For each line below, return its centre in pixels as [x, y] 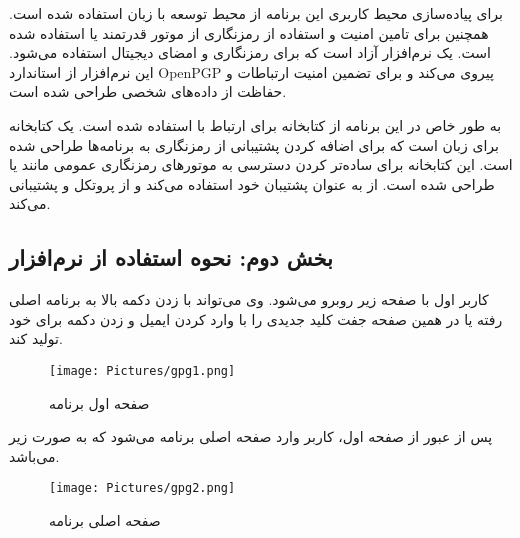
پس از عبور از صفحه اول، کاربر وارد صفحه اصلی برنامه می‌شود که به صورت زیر [251, 436]
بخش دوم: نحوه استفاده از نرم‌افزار [171, 257]
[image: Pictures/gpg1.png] [142, 370]
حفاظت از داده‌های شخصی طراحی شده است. [148, 91]
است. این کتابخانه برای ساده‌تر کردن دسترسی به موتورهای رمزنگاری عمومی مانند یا [261, 164]
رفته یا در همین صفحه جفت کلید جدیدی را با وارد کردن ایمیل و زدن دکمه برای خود [256, 318]
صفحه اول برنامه [99, 402]
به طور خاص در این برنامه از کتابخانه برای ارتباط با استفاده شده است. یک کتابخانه [255, 124]
